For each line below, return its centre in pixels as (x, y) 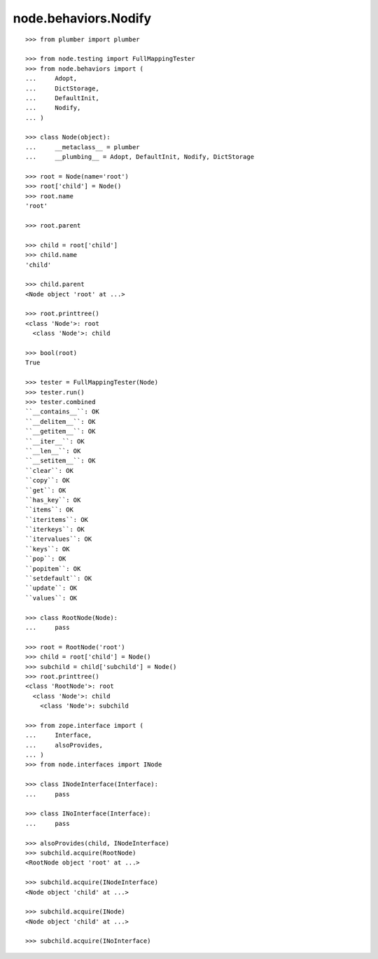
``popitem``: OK (53, 568)
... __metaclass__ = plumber (83, 147)
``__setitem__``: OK (61, 461)
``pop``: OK (46, 559)
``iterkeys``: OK (55, 530)
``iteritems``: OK (57, 519)
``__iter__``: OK (55, 441)
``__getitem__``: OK (61, 432)
